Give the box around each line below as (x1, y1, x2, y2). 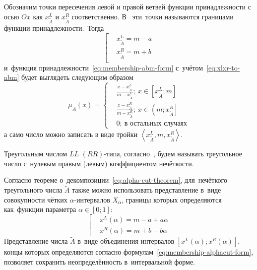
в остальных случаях (124, 120, 188, 127)
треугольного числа (4, 185, 63, 195)
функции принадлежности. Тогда (4, 23, 104, 33)
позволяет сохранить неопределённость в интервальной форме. (4, 257, 195, 267)
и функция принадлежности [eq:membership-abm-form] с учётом (4, 62, 203, 72)
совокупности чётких (4, 194, 67, 204)
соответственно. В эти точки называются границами (71, 11, 234, 21)
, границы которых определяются (122, 194, 222, 204)
